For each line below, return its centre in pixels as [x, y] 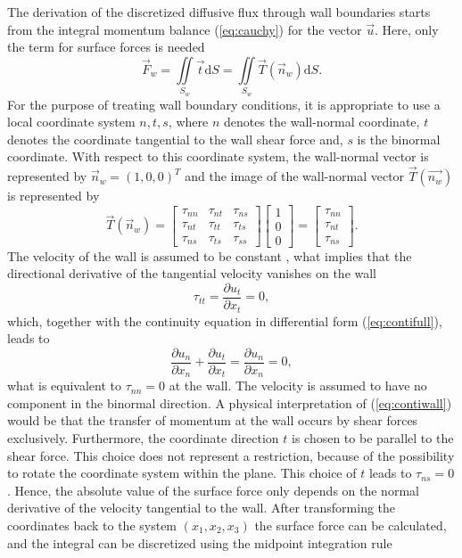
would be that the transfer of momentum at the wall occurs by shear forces [213, 420]
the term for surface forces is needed [106, 47]
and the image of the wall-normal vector [295, 176]
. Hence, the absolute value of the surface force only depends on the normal [213, 490]
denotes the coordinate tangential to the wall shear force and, [175, 139]
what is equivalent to [65, 386]
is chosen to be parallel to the [373, 437]
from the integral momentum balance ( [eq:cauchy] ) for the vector [185, 29]
